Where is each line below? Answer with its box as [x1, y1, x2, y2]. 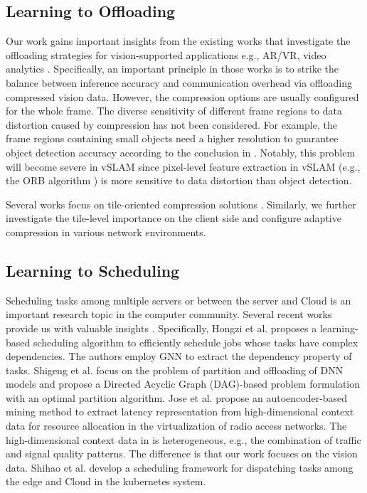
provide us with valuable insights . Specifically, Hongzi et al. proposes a [6, 320, 317, 335]
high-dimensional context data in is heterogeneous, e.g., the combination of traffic [6, 432, 361, 447]
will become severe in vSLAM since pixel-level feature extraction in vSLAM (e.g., [6, 159, 361, 174]
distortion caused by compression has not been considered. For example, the [6, 117, 337, 132]
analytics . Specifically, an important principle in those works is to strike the [6, 61, 339, 76]
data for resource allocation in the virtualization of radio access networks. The [6, 418, 347, 433]
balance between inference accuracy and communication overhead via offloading [6, 75, 352, 90]
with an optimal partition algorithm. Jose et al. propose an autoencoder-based [6, 390, 348, 405]
